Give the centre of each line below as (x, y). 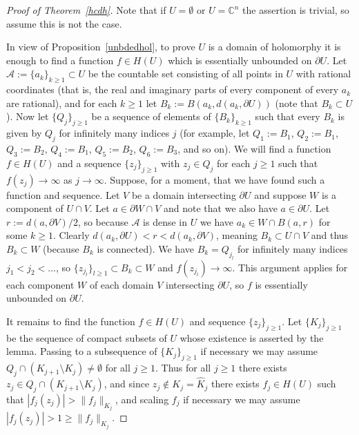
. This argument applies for (290, 267)
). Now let (28, 116)
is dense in (165, 221)
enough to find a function (60, 60)
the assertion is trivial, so (296, 10)
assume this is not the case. (64, 23)
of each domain (122, 284)
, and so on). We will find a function (254, 148)
